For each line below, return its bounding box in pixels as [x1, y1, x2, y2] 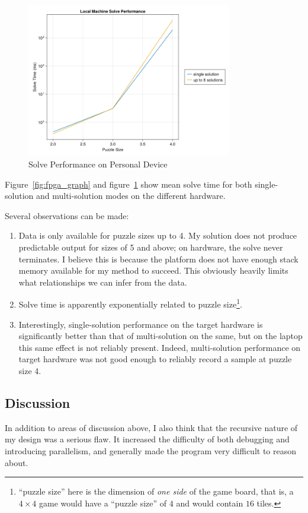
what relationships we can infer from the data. [18, 275, 187, 288]
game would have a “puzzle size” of [39, 496, 167, 509]
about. [5, 456, 28, 468]
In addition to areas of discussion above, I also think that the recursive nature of [5, 421, 298, 433]
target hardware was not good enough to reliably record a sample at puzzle [18, 353, 292, 365]
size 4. [18, 364, 41, 376]
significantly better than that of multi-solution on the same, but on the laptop [18, 330, 303, 342]
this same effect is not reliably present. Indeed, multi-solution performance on [18, 341, 301, 353]
